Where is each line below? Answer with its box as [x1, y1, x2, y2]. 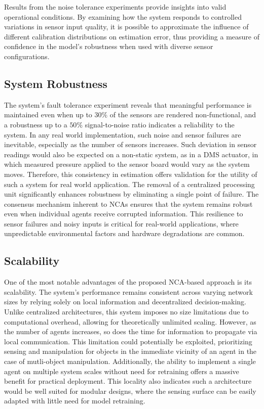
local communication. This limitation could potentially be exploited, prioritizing [4, 336, 252, 346]
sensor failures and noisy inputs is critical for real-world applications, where [4, 218, 239, 229]
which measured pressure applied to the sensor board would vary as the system [4, 159, 250, 169]
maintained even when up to [4, 109, 92, 120]
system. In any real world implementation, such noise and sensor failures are [4, 129, 241, 140]
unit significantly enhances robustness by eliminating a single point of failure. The [4, 189, 259, 199]
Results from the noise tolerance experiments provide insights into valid [4, 2, 227, 12]
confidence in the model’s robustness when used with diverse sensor [4, 41, 213, 52]
